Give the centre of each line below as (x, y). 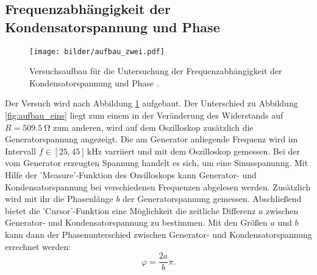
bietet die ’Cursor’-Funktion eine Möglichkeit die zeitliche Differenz (130, 210)
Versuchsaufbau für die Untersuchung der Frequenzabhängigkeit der (156, 71)
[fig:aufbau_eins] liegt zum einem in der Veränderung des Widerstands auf (144, 115)
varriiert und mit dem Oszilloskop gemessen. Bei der (202, 151)
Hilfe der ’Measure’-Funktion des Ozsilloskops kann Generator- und (131, 175)
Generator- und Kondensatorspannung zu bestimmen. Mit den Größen (136, 222)
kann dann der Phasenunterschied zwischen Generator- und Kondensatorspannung (158, 234)
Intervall (20, 151)
